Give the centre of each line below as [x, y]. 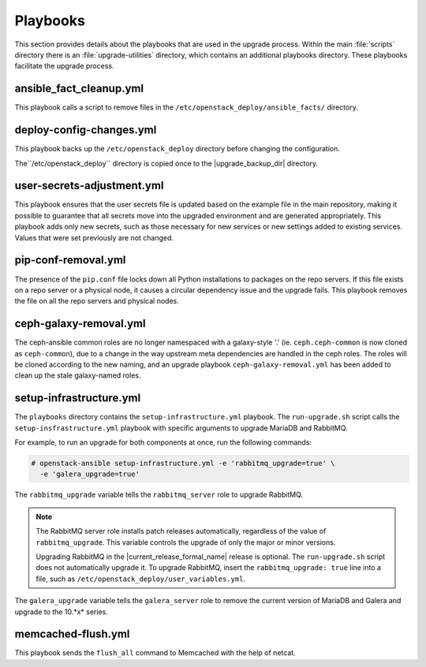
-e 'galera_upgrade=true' [90, 474]
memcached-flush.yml [72, 634]
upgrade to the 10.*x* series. [61, 612]
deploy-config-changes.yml [86, 130]
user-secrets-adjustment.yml [89, 186]
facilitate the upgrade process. [64, 66]
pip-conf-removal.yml [70, 260]
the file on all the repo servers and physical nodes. [97, 301]
